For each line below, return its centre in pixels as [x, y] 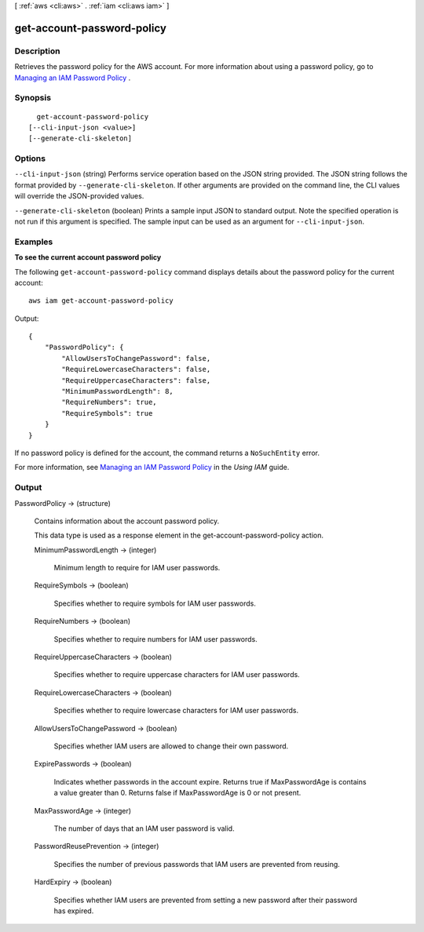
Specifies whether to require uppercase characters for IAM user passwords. [177, 675]
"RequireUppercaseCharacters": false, [136, 380]
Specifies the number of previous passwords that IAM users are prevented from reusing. [197, 864]
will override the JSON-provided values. [79, 196]
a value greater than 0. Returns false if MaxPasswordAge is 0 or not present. [177, 793]
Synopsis [33, 98]
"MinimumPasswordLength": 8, [118, 391]
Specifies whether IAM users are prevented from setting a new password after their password [205, 900]
